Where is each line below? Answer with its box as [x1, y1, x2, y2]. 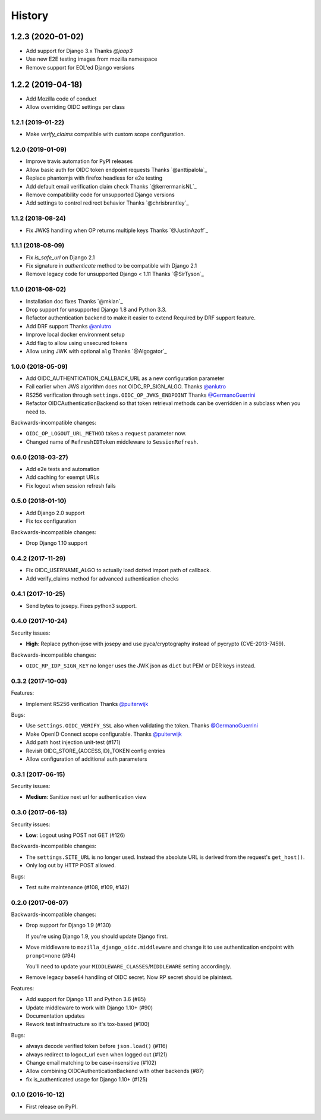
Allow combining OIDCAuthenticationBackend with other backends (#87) [26, 1068, 204, 1075]
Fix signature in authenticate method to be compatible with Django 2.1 [26, 262, 197, 269]
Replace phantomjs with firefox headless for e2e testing [26, 174, 163, 181]
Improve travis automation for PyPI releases [26, 158, 133, 165]
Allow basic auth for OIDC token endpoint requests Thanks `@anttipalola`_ [26, 166, 207, 173]
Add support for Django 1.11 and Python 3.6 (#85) [26, 996, 146, 1003]
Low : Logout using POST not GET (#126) [26, 832, 125, 839]
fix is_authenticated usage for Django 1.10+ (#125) [26, 1075, 148, 1083]
